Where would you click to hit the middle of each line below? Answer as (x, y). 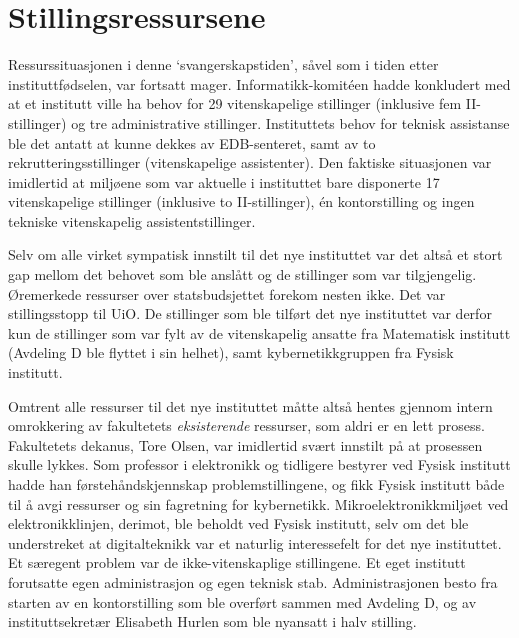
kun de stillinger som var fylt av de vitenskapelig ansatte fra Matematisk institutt (259, 332)
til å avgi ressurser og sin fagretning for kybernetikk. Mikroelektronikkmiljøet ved (258, 503)
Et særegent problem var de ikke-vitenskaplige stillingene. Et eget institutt (237, 562)
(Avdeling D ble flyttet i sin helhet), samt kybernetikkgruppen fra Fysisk (231, 352)
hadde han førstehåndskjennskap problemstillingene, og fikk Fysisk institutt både (256, 484)
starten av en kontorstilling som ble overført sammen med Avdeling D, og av (242, 601)
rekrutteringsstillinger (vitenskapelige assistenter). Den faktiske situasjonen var (250, 162)
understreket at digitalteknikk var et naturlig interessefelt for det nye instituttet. (255, 542)
